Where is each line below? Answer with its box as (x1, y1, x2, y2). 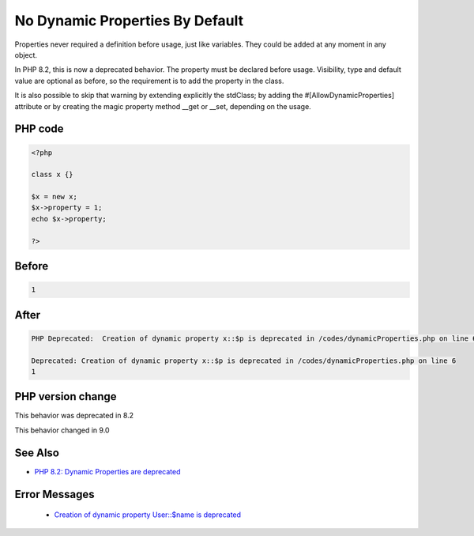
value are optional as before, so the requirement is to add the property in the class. (14, 76, 284, 85)
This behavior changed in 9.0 (14, 425, 110, 435)
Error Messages (14, 487, 95, 501)
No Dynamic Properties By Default (14, 12, 244, 29)
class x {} (31, 170, 73, 179)
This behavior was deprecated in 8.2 (14, 411, 134, 421)
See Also (14, 446, 59, 459)
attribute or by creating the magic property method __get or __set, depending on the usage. (14, 101, 311, 111)
